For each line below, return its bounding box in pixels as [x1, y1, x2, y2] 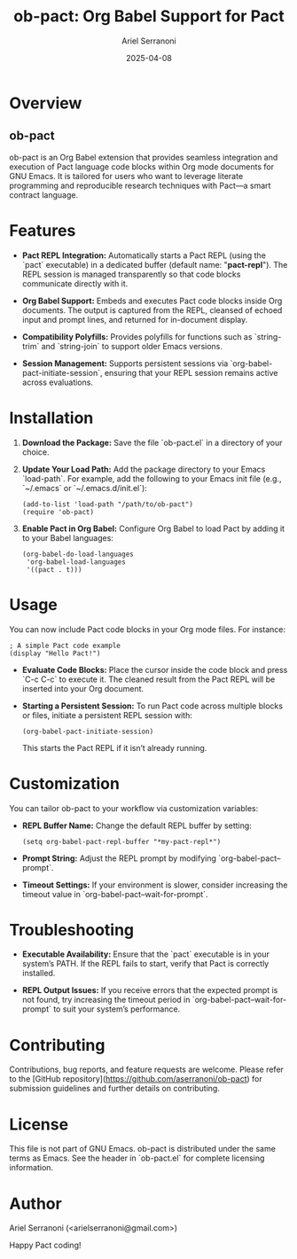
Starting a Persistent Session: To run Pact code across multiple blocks [21, 700, 284, 711]
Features [9, 220, 76, 240]
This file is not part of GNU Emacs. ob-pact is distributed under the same [9, 1144, 277, 1154]
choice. [21, 446, 51, 457]
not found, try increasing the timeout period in [21, 995, 191, 1005]
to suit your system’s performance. [52, 1004, 181, 1014]
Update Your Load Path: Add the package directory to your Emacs [21, 464, 266, 474]
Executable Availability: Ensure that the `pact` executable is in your [21, 949, 270, 959]
